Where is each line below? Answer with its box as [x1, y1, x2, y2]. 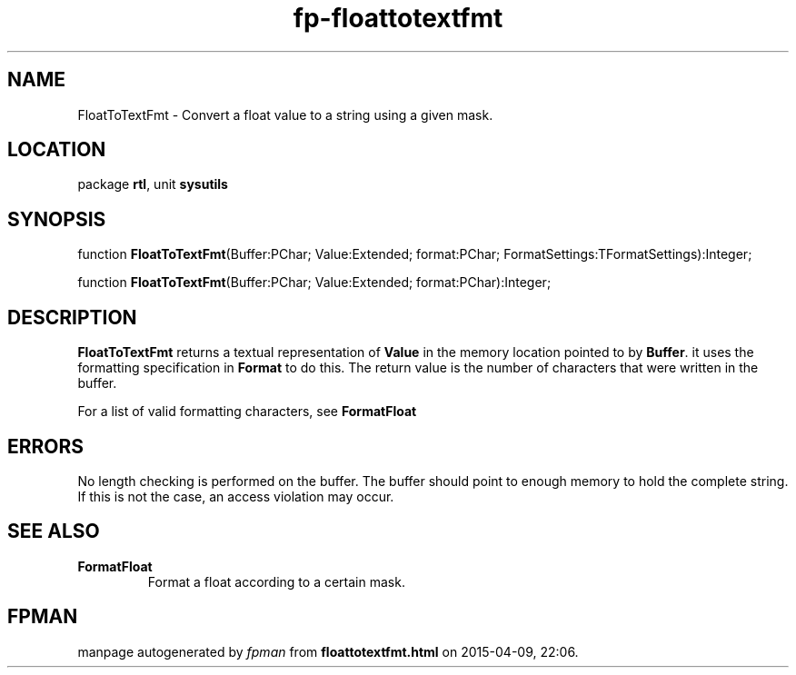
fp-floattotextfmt [293, 3, 503, 34]
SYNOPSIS [7, 207, 106, 231]
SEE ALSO [7, 520, 100, 543]
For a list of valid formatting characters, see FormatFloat [77, 403, 417, 420]
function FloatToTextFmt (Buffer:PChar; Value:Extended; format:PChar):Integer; [77, 274, 552, 291]
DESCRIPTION [7, 305, 137, 329]
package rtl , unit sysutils [77, 176, 228, 193]
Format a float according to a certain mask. [147, 573, 405, 590]
